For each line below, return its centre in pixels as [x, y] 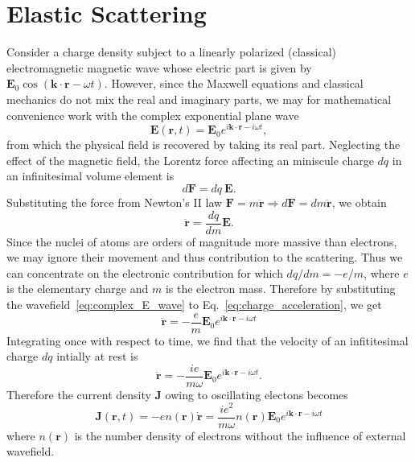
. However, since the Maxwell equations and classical [234, 83]
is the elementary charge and [78, 289]
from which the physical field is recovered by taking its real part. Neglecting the [203, 144]
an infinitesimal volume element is [90, 176]
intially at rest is [97, 356]
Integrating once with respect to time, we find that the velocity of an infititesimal [207, 340]
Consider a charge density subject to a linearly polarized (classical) [172, 52]
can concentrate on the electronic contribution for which [145, 272]
